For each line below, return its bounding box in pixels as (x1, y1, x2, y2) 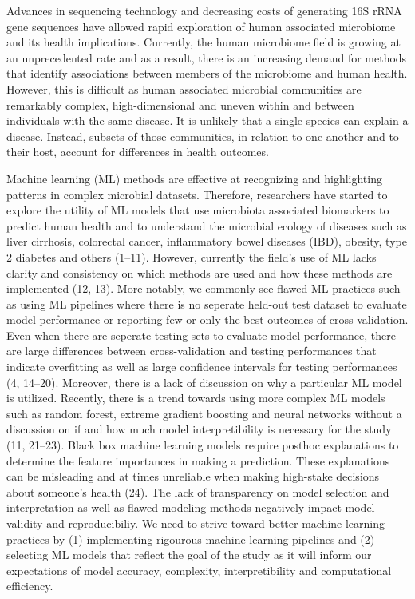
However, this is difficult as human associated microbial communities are (6, 80, 362, 97)
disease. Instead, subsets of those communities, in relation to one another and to (6, 127, 399, 144)
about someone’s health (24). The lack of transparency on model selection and (6, 483, 389, 500)
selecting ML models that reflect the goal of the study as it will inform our (6, 546, 372, 563)
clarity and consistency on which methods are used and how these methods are (6, 264, 393, 281)
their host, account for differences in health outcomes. (6, 143, 269, 160)
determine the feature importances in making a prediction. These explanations (6, 452, 390, 469)
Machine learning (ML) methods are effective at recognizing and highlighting (6, 170, 382, 186)
